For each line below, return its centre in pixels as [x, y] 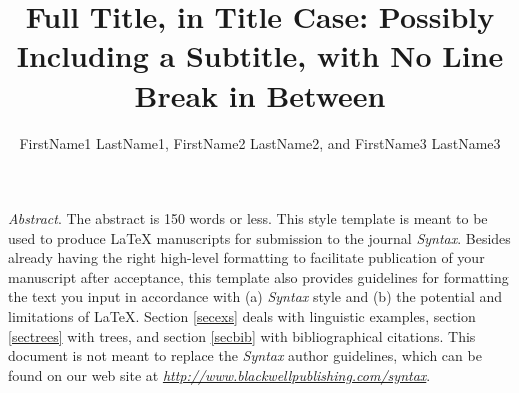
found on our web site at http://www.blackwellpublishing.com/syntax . [219, 374]
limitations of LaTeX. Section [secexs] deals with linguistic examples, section [242, 316]
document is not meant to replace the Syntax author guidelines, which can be [245, 355]
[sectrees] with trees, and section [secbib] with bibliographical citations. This [242, 335]
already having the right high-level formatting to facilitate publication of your [246, 257]
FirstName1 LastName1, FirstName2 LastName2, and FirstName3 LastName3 [260, 142]
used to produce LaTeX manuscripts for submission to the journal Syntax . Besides [259, 237]
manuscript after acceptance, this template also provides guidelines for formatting [258, 276]
